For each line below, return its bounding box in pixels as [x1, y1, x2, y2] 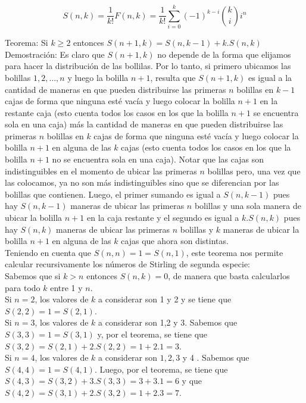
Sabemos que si [5, 270, 61, 282]
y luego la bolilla [67, 71, 129, 83]
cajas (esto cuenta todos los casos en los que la [121, 141, 291, 154]
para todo [5, 281, 40, 293]
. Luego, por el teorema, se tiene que [94, 363, 228, 375]
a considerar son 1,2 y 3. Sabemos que [98, 316, 238, 329]
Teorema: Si [5, 36, 48, 49]
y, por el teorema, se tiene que [97, 327, 208, 340]
